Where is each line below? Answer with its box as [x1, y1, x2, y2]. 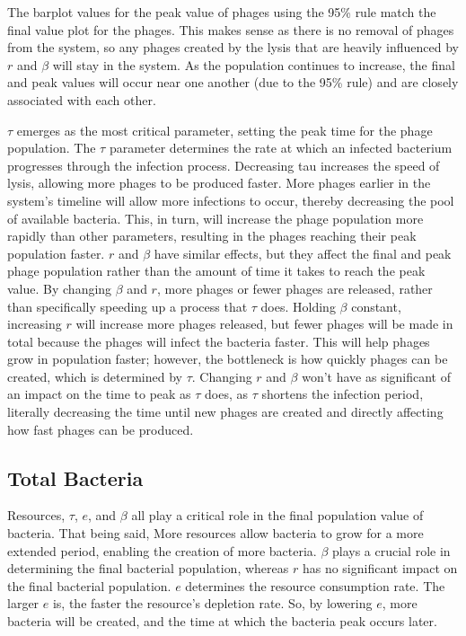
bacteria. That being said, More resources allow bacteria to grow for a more [7, 524, 424, 543]
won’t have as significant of [302, 367, 451, 385]
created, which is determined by [7, 367, 182, 385]
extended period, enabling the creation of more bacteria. [7, 541, 317, 560]
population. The [7, 138, 96, 157]
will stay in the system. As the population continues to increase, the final [52, 55, 455, 74]
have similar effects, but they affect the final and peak [154, 243, 452, 262]
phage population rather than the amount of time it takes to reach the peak [7, 261, 426, 280]
